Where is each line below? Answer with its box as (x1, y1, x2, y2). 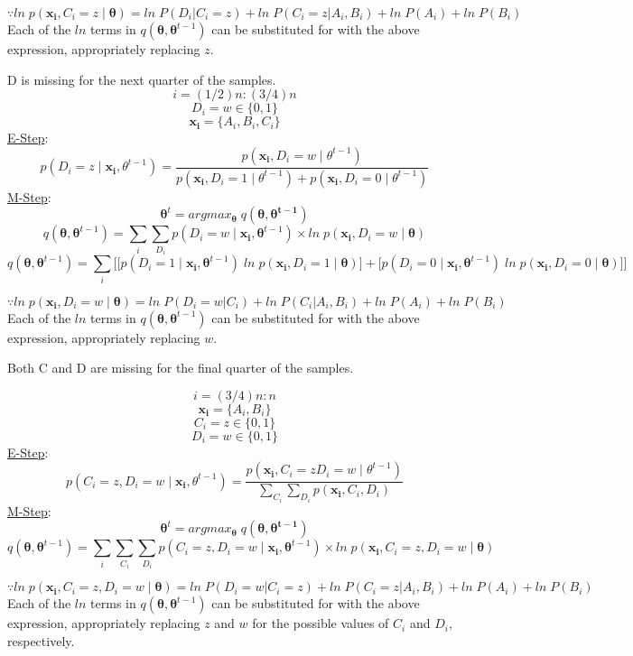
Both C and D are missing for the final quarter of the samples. (7, 358, 354, 377)
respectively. (7, 631, 75, 650)
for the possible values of (252, 614, 389, 633)
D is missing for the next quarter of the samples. (7, 69, 276, 88)
